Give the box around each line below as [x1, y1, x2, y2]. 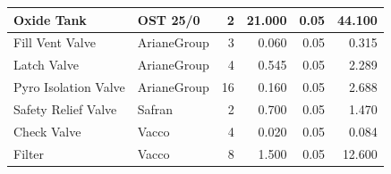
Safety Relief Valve [13, 99, 117, 118]
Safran [137, 99, 174, 118]
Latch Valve [13, 55, 79, 74]
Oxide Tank [13, 10, 87, 29]
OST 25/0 [137, 10, 200, 29]
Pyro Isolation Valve [13, 78, 125, 96]
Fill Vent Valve [13, 33, 96, 52]
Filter [13, 144, 45, 162]
